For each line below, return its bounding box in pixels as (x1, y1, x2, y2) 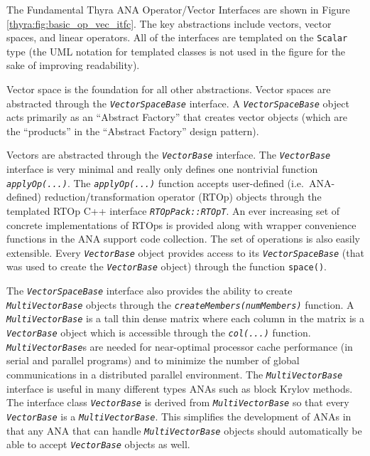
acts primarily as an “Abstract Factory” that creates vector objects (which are (6, 110, 347, 124)
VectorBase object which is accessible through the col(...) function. (6, 325, 311, 340)
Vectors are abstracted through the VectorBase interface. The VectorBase (6, 147, 331, 162)
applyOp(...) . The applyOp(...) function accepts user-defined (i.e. (6, 175, 304, 190)
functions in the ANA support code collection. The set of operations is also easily (6, 231, 360, 246)
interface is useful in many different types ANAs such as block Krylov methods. (6, 381, 353, 396)
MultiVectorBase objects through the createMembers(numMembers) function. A (6, 297, 354, 312)
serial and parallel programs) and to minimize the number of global (6, 353, 300, 368)
